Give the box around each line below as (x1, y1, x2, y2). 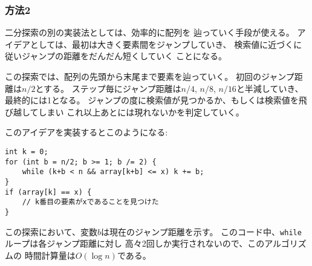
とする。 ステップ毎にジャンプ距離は (35, 82, 181, 94)
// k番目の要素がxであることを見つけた (22, 198, 159, 207)
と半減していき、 (236, 82, 304, 94)
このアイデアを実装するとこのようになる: (5, 126, 168, 138)
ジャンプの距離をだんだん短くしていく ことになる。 (21, 50, 227, 62)
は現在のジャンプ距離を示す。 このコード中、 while (100, 225, 302, 238)
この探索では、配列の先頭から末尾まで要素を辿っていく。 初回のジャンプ (5, 70, 294, 82)
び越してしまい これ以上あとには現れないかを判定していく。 (5, 105, 244, 118)
